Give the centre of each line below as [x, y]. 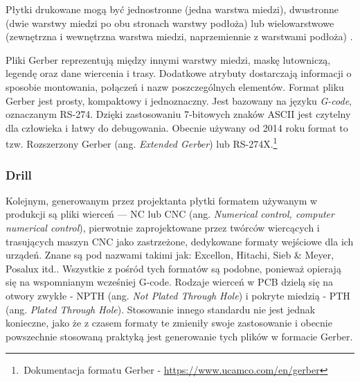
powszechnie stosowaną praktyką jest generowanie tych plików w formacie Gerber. [179, 336]
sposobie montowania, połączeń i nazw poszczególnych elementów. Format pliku [175, 86]
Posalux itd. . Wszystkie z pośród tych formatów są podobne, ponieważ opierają [173, 268]
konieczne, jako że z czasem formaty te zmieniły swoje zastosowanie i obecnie [169, 323]
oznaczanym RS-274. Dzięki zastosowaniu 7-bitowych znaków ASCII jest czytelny [178, 114]
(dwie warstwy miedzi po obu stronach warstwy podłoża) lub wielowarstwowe [170, 23]
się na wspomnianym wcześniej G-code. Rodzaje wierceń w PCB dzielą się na [170, 282]
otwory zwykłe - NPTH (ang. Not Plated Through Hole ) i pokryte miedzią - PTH [178, 295]
